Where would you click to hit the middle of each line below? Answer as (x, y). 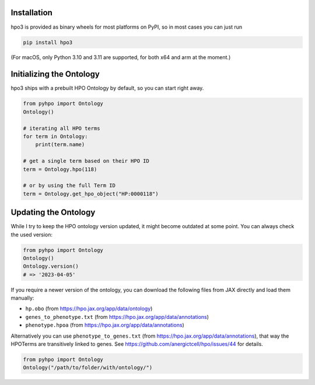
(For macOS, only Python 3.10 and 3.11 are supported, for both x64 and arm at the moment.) (121, 57)
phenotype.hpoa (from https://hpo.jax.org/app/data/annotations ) (105, 325)
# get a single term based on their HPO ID (86, 161)
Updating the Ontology (53, 213)
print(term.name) (60, 145)
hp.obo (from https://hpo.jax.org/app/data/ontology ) (89, 309)
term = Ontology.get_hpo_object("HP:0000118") (91, 194)
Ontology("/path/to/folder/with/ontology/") (88, 368)
